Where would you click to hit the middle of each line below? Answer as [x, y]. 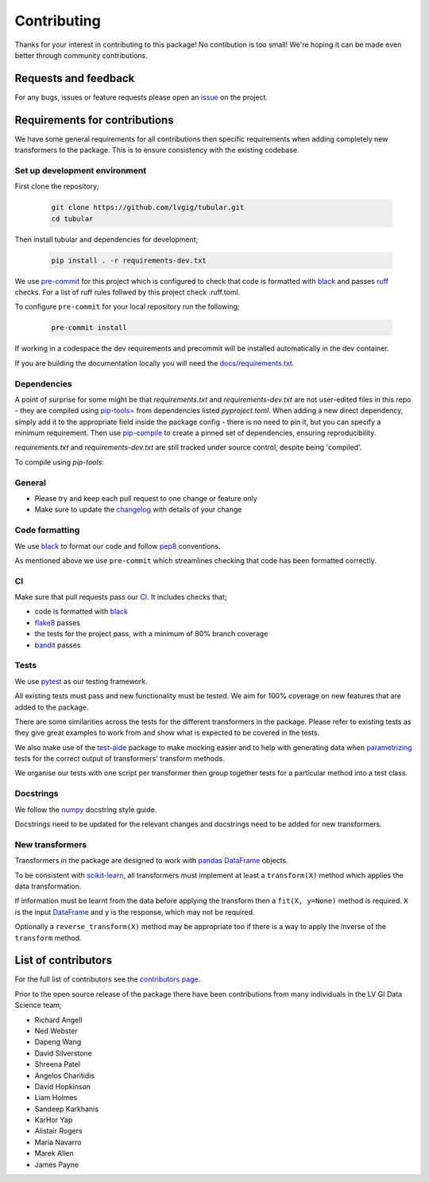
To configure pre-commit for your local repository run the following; [127, 307]
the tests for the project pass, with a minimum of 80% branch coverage [151, 634]
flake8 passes [58, 622]
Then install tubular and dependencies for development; [106, 239]
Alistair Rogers [58, 1131]
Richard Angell [58, 1020]
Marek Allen [54, 1153]
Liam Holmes [56, 1098]
